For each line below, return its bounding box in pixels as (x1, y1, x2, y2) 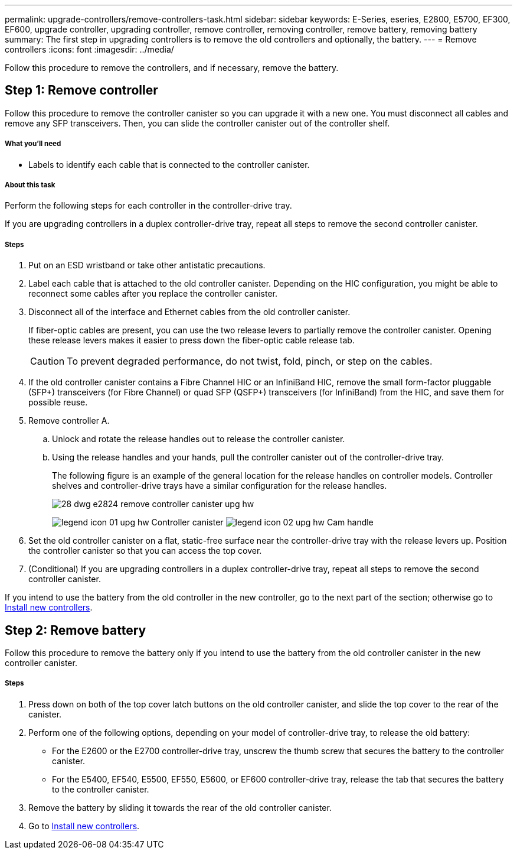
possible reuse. (28, 397, 88, 408)
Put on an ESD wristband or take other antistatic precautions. (28, 260, 266, 271)
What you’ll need (5, 139, 61, 148)
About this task (5, 181, 55, 190)
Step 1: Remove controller (5, 83, 158, 98)
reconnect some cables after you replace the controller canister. (28, 288, 277, 299)
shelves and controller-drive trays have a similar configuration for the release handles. (52, 480, 387, 491)
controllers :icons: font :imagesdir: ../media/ (5, 44, 174, 54)
